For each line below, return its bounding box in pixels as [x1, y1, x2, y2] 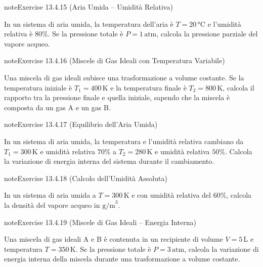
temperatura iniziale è [4, 82, 72, 93]
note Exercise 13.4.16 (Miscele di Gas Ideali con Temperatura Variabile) [4, 55, 225, 66]
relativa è [4, 28, 33, 39]
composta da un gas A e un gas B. [4, 102, 111, 112]
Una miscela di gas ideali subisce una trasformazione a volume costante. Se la [4, 72, 244, 82]
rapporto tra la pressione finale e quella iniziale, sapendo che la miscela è [4, 92, 230, 103]
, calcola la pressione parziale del [156, 28, 258, 39]
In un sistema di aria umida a [4, 190, 96, 200]
